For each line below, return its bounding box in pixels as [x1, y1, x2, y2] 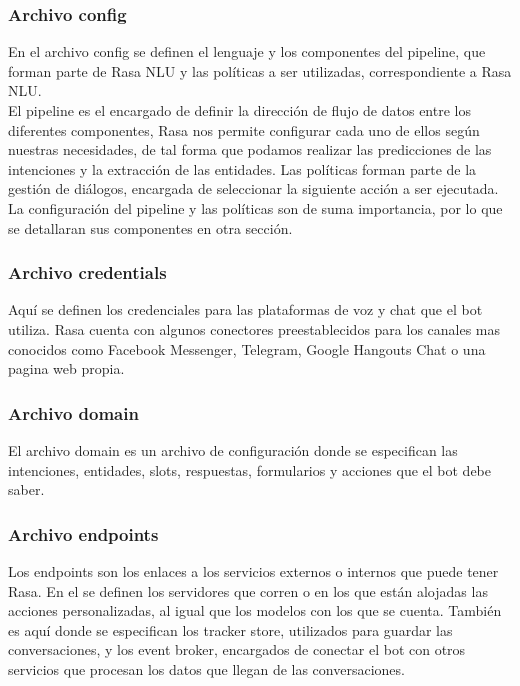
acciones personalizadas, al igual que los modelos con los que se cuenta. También [8, 600, 502, 621]
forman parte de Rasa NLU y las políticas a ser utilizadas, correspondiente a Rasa [8, 60, 512, 81]
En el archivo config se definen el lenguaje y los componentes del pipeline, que [8, 41, 486, 62]
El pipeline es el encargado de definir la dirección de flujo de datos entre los [8, 100, 471, 120]
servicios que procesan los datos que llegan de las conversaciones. [8, 658, 405, 679]
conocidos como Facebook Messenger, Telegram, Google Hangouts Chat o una [8, 338, 486, 359]
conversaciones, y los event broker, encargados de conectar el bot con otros [8, 639, 466, 660]
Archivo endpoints [8, 521, 159, 546]
